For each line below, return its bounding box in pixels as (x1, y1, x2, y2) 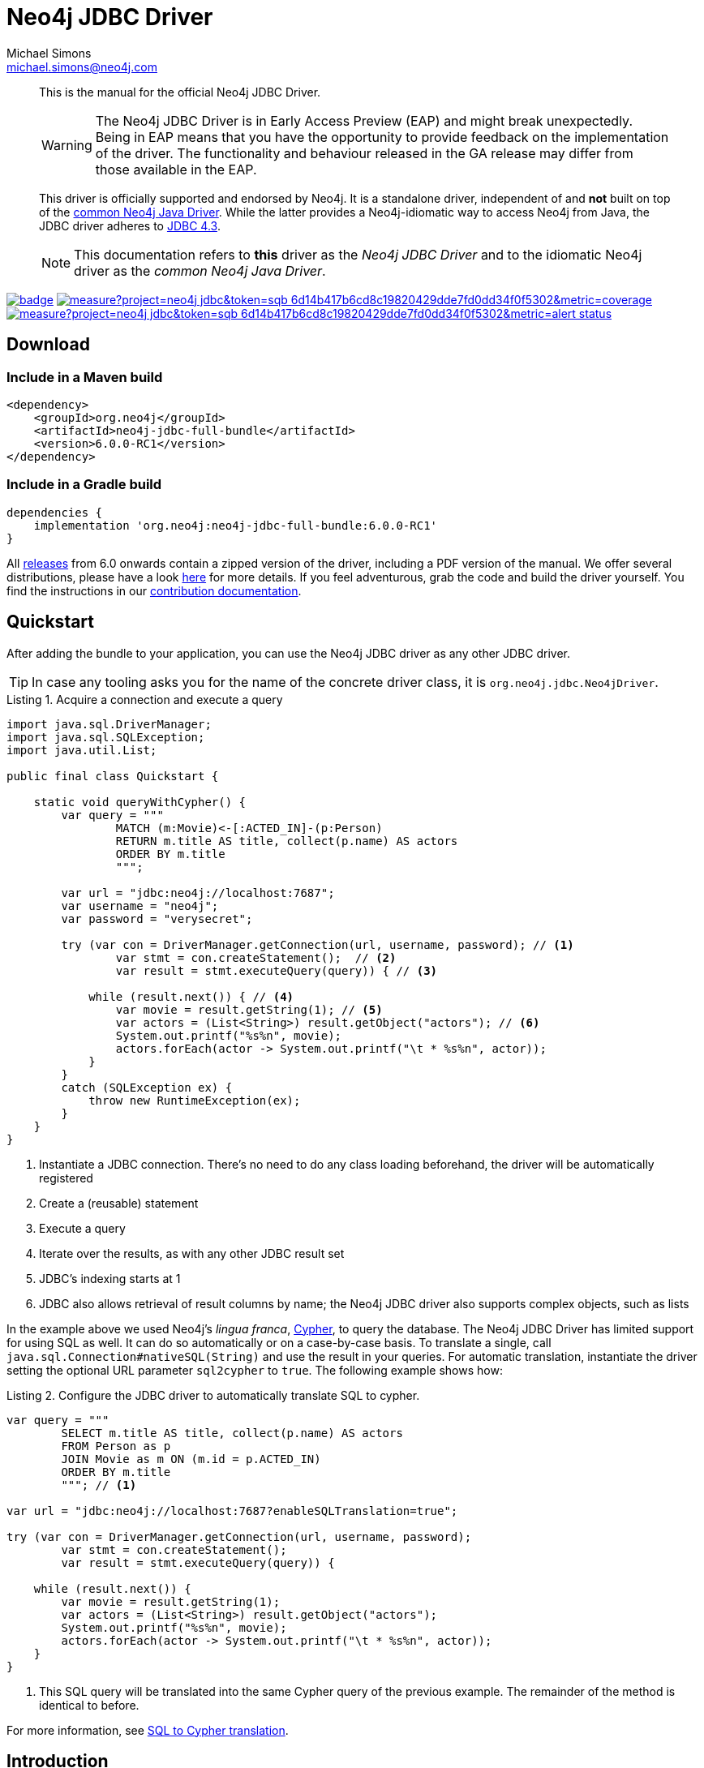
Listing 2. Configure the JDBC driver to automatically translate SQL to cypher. (6, 1388, 420, 1402)
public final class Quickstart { (6, 769, 219, 783)
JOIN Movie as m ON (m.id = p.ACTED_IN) (61, 1452, 321, 1465)
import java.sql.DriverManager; (6, 717, 212, 731)
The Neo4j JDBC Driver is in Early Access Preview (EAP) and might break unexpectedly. (95, 112, 633, 129)
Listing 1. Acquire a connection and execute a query (6, 692, 283, 706)
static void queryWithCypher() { (33, 795, 247, 809)
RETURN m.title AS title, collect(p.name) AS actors (115, 834, 458, 848)
